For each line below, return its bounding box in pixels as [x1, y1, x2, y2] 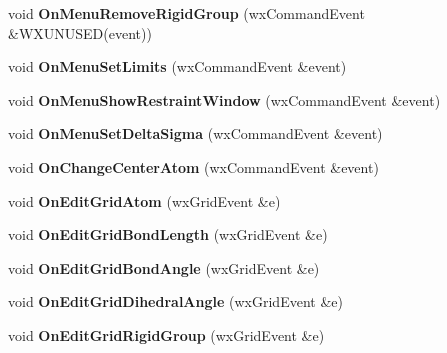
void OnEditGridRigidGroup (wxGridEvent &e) [8, 324, 325, 345]
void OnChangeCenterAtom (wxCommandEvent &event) [8, 156, 379, 177]
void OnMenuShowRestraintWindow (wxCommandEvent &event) [8, 89, 441, 110]
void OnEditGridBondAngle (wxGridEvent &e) [8, 257, 320, 278]
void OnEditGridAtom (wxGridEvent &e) [8, 190, 281, 211]
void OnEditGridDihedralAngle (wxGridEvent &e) [8, 291, 343, 312]
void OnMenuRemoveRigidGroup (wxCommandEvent [8, 3, 365, 23]
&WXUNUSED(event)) [8, 22, 152, 43]
